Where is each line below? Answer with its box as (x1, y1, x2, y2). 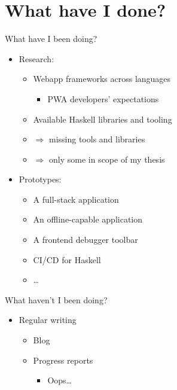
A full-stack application (33, 193, 119, 205)
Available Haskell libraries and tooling (33, 112, 172, 125)
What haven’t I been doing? (5, 293, 108, 306)
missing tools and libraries (48, 133, 145, 145)
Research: (19, 52, 54, 65)
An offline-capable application (33, 213, 142, 226)
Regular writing (19, 313, 77, 326)
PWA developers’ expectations (47, 92, 159, 105)
